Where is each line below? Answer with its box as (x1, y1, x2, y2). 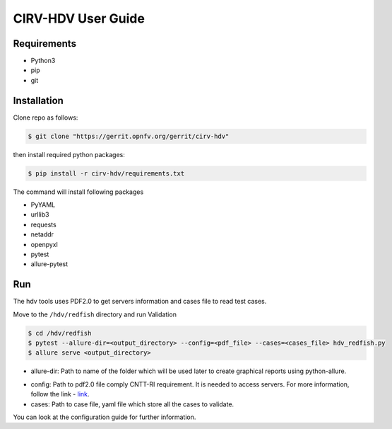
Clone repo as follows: (13, 113, 78, 122)
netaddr (30, 230, 54, 239)
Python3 (30, 57, 56, 65)
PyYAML (30, 200, 56, 209)
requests (30, 220, 57, 229)
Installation (13, 94, 64, 106)
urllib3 (30, 210, 49, 219)
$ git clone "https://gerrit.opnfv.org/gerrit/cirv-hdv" (28, 132, 230, 140)
